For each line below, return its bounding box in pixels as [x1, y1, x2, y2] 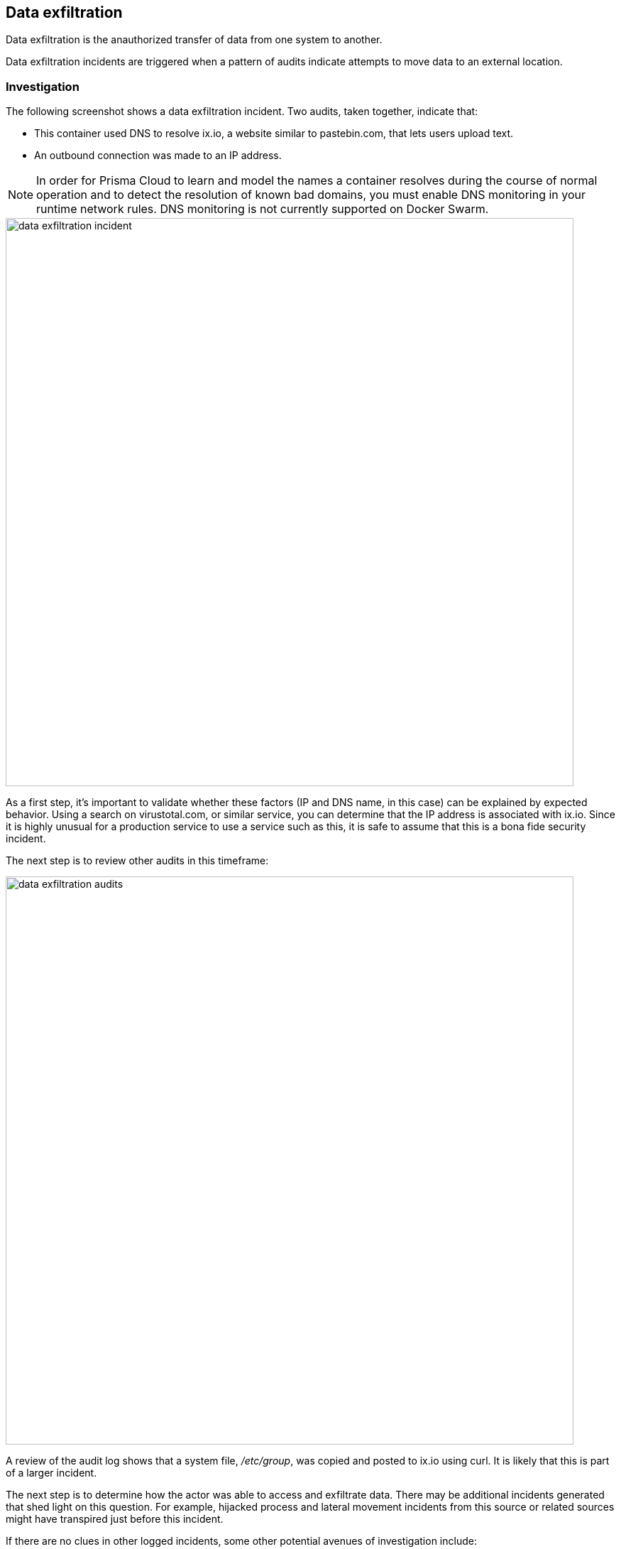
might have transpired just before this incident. [6, 1513, 224, 1526]
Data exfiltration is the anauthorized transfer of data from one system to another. [6, 33, 383, 46]
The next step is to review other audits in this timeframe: [6, 854, 269, 867]
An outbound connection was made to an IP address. [34, 149, 282, 162]
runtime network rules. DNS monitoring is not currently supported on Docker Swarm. [36, 202, 489, 217]
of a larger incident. [6, 1467, 97, 1479]
